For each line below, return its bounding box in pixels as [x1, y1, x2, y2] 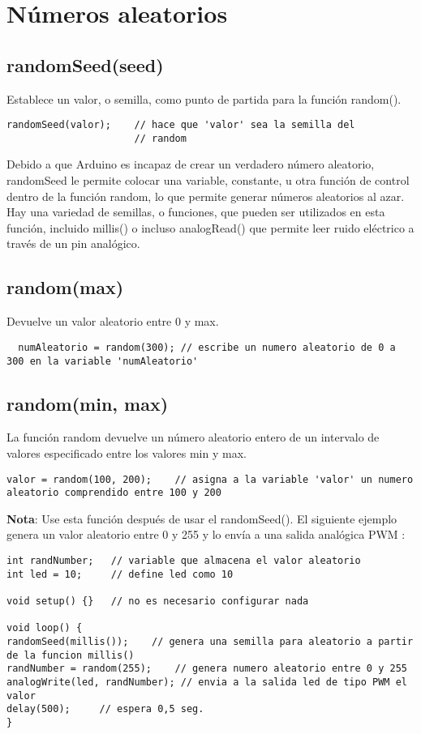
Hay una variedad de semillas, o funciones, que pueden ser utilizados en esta [6, 203, 385, 220]
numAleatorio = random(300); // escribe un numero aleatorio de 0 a [18, 341, 396, 353]
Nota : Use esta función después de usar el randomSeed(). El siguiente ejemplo [6, 510, 397, 527]
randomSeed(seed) [6, 52, 164, 77]
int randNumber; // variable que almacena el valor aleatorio [6, 555, 361, 567]
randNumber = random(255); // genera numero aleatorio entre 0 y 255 [6, 663, 407, 675]
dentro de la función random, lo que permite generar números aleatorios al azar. [6, 187, 405, 204]
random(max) [6, 275, 124, 300]
